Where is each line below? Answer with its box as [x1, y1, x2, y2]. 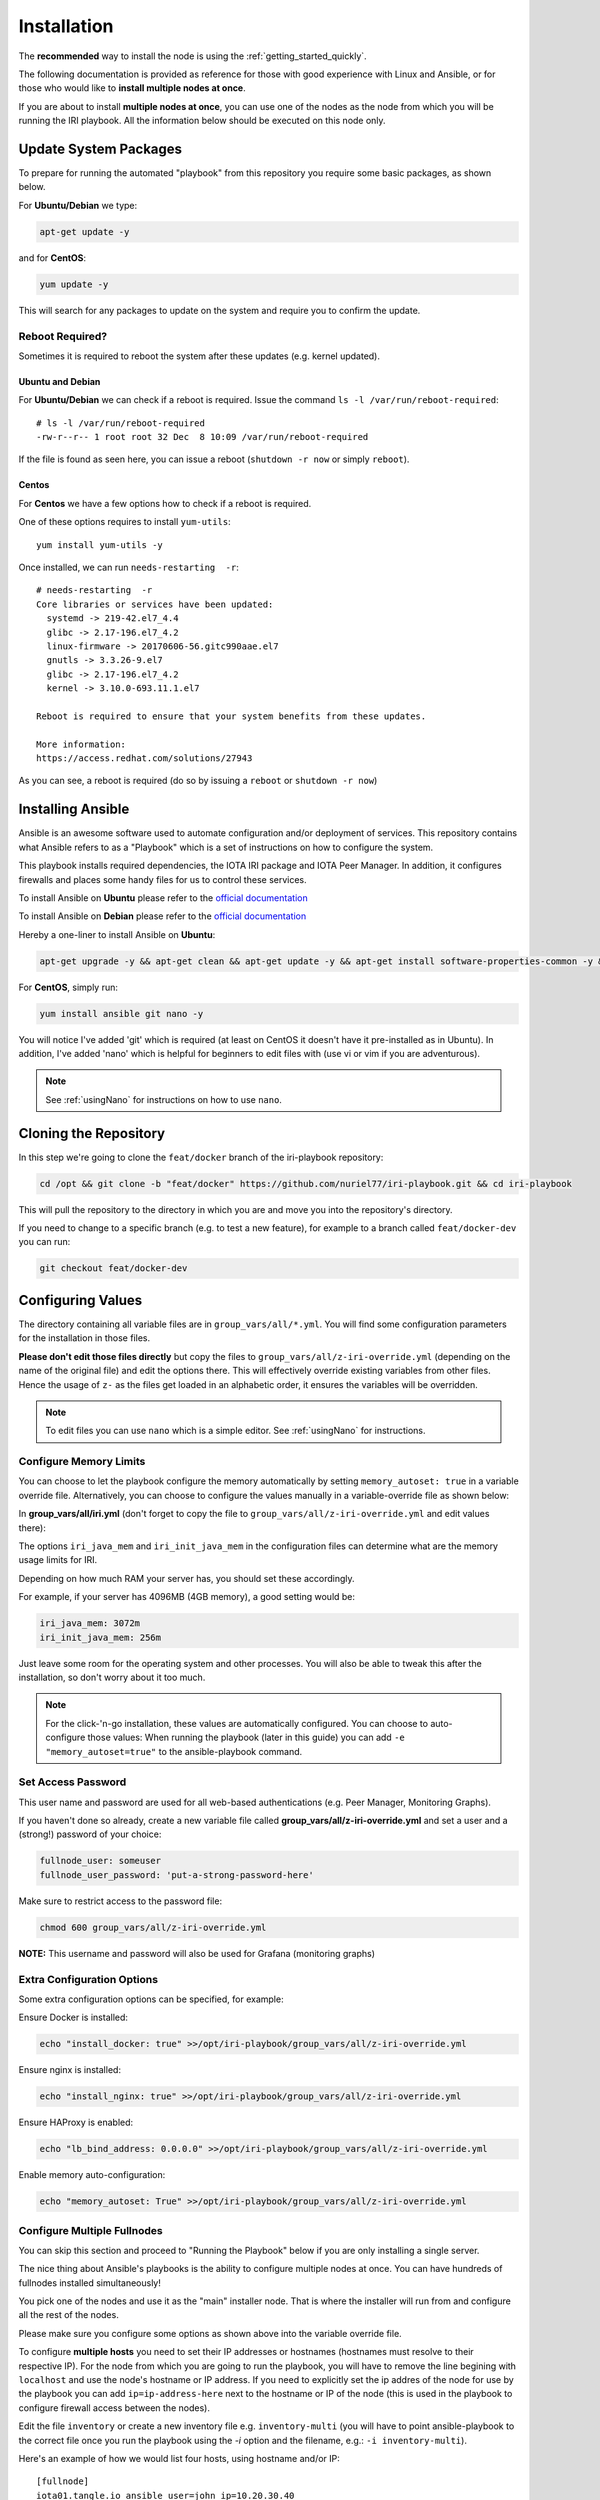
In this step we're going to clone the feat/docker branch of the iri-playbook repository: [18, 1151, 384, 1163]
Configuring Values [18, 1291, 143, 1309]
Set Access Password [18, 1775, 127, 1789]
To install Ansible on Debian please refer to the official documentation [18, 910, 307, 922]
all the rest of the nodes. [18, 2309, 119, 2321]
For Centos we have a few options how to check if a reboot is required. [18, 497, 312, 509]
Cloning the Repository [18, 1125, 165, 1142]
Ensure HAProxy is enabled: [18, 2116, 134, 2129]
